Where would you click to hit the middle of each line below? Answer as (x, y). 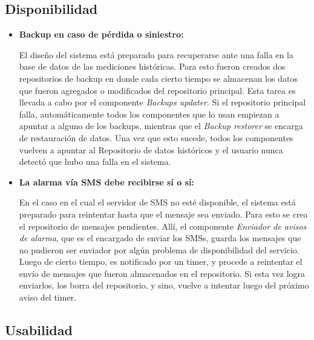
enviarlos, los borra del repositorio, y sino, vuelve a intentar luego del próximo (164, 285)
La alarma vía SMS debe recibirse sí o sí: (106, 182)
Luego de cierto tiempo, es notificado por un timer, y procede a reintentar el (161, 262)
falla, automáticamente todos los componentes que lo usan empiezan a (149, 114)
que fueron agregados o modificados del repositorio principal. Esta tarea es (157, 90)
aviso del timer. (48, 297)
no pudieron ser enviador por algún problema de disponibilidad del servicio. (159, 249)
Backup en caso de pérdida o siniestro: (101, 34)
